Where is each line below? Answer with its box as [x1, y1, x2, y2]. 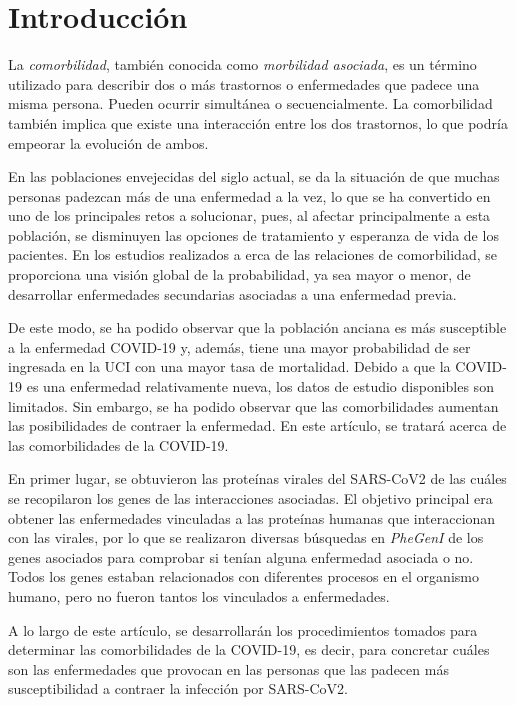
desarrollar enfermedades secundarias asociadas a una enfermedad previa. [8, 283, 457, 304]
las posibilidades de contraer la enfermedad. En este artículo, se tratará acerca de [8, 415, 507, 436]
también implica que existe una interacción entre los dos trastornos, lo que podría [8, 112, 508, 133]
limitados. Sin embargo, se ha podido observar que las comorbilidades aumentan [8, 395, 499, 416]
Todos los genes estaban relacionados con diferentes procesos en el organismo [8, 566, 479, 587]
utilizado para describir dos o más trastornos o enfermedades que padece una [8, 73, 480, 94]
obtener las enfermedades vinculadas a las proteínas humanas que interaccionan [8, 507, 496, 528]
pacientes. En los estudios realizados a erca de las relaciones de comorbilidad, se [8, 244, 497, 265]
